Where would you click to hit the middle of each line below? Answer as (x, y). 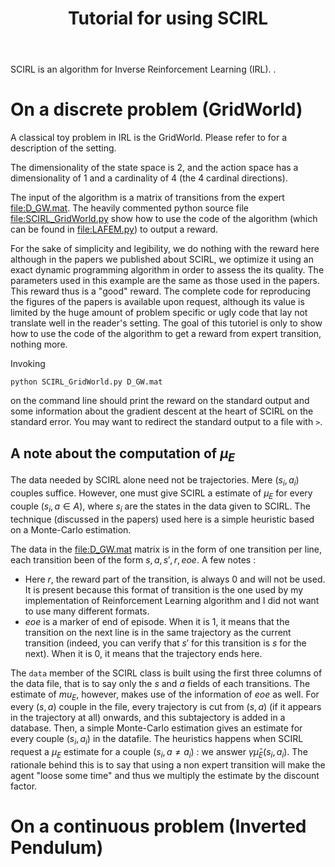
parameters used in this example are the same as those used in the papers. (165, 281)
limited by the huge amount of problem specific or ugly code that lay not (159, 313)
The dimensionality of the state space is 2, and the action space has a (154, 168)
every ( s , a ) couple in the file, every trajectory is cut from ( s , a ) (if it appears (166, 707)
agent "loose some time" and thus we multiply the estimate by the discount (165, 775)
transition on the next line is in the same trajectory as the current (158, 632)
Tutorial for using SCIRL (168, 18)
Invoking (28, 364)
